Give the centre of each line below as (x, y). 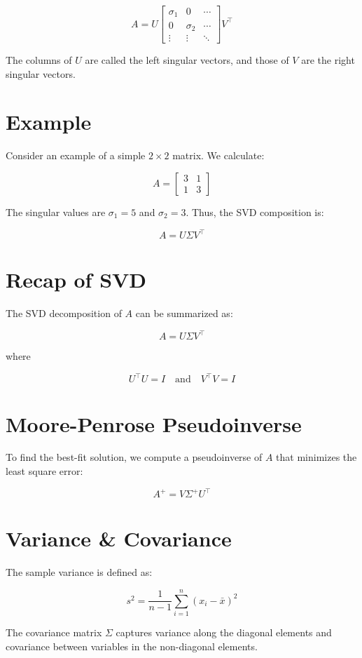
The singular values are (56, 211)
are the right (328, 60)
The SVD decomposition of (64, 313)
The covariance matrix (54, 632)
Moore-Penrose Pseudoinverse (154, 423)
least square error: (44, 471)
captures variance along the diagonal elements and (224, 632)
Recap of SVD (76, 280)
